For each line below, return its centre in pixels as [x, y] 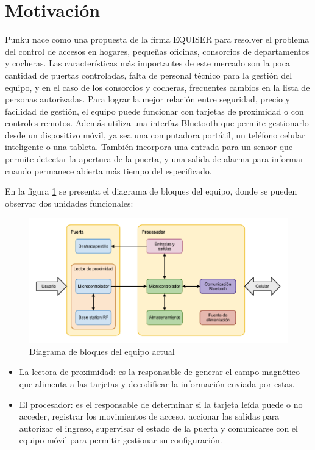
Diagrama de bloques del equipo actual [102, 351]
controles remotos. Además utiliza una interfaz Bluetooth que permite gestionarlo [157, 123]
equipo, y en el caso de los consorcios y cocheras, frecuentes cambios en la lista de [157, 87]
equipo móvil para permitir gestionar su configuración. [121, 440]
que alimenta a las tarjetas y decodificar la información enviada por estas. [157, 384]
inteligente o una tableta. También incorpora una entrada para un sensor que [149, 147]
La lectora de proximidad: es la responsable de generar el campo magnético [160, 372]
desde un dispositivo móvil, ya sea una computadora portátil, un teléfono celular [155, 134]
